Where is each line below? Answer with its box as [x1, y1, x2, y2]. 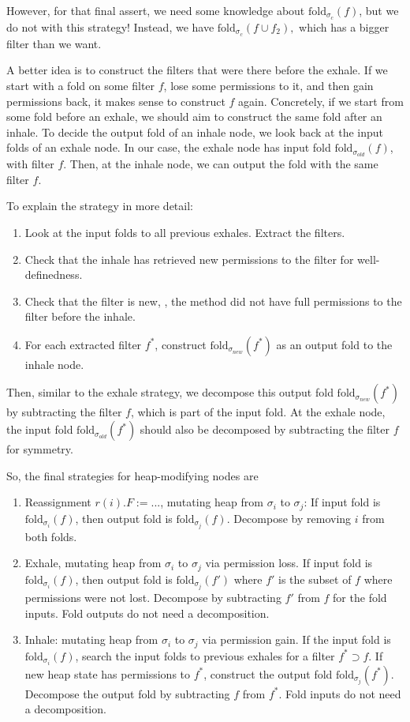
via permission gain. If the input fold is [202, 631, 391, 648]
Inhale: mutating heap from [24, 631, 158, 648]
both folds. [24, 528, 77, 544]
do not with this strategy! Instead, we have [6, 18, 214, 35]
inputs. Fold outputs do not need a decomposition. [24, 604, 270, 621]
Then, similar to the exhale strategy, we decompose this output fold [6, 384, 334, 400]
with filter [6, 156, 54, 172]
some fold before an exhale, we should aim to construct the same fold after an [6, 108, 382, 125]
